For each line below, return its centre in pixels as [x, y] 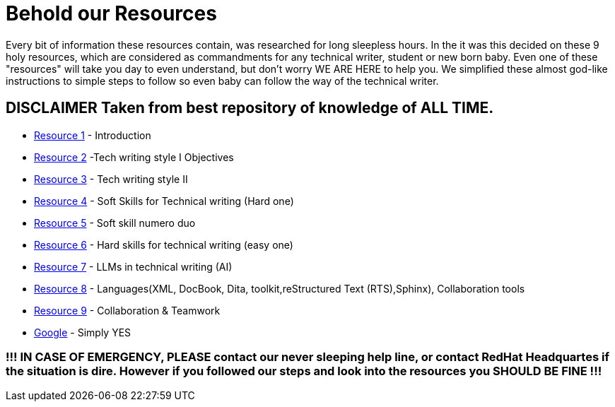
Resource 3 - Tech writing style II [111, 179]
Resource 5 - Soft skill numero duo [115, 223]
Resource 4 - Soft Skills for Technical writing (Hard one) [164, 201]
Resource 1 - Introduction [93, 135]
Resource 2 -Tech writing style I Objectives [134, 157]
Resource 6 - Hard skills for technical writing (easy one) [164, 244]
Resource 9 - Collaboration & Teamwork [127, 310]
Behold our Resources [111, 13]
